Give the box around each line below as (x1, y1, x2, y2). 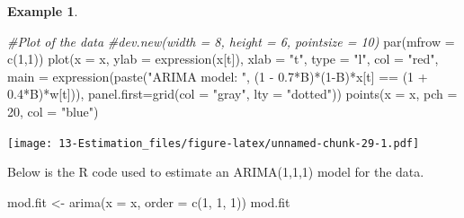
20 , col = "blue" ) (7, 101, 99, 120)
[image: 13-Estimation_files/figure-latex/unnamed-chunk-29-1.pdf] (7, 136, 420, 150)
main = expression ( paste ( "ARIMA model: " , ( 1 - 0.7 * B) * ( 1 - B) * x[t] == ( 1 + (7, 66, 428, 85)
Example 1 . (7, 2, 78, 20)
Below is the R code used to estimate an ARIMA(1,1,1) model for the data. (7, 162, 424, 181)
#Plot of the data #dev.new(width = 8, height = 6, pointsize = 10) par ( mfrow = (7, 31, 455, 50)
